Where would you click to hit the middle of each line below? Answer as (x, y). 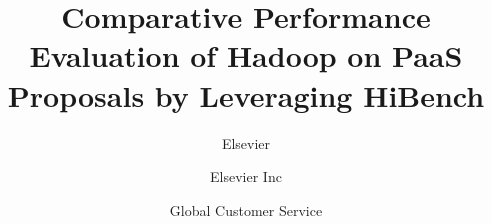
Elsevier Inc (246, 176)
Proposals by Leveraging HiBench (246, 94)
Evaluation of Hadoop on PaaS (246, 55)
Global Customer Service (246, 209)
